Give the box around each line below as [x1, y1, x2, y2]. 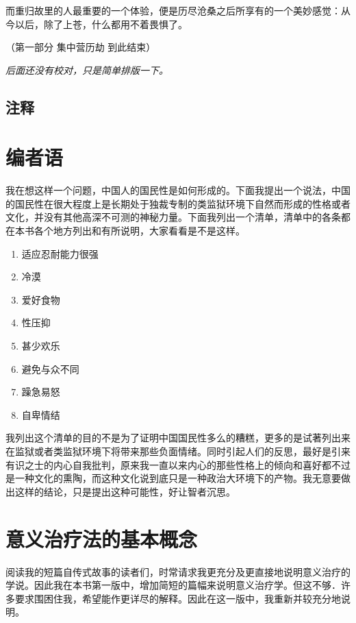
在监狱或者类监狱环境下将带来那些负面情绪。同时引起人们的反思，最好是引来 [5, 444, 351, 458]
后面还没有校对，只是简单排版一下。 [5, 62, 168, 77]
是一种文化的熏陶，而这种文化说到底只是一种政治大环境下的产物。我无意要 [5, 471, 341, 485]
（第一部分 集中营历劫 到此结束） [5, 40, 156, 54]
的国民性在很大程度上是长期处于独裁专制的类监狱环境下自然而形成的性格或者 [5, 196, 351, 210]
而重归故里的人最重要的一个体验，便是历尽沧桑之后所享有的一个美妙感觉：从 [5, 3, 351, 17]
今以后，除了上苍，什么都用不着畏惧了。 [5, 16, 188, 31]
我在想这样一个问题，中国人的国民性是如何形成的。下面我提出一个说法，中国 [5, 183, 351, 197]
